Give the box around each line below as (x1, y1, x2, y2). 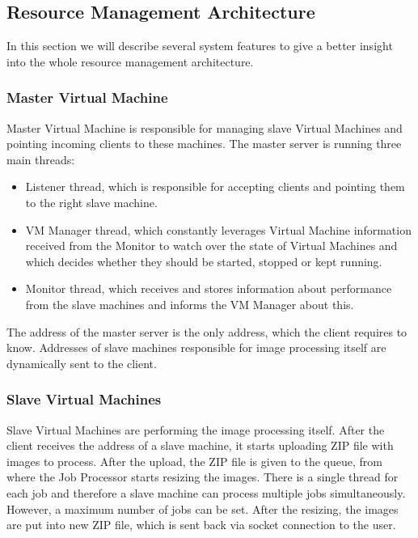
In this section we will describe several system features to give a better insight (6, 37, 393, 54)
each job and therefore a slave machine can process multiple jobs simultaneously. (6, 484, 406, 501)
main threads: (6, 150, 75, 167)
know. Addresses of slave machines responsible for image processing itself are (6, 339, 386, 356)
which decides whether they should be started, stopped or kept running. (25, 252, 382, 269)
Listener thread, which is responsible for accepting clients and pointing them (25, 178, 405, 195)
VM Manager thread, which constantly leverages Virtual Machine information (25, 221, 412, 238)
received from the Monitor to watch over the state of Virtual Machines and (25, 237, 398, 254)
